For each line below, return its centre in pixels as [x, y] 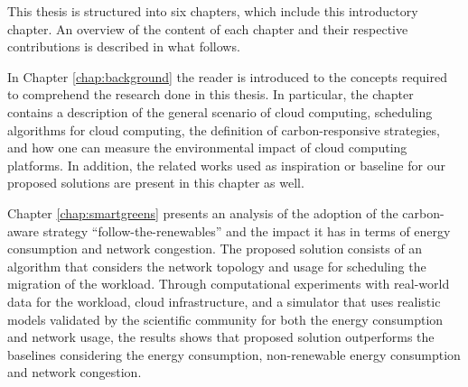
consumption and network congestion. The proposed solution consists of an [215, 249]
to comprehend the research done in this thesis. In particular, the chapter [211, 94]
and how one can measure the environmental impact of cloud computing [207, 147]
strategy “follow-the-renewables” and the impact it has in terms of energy [247, 230]
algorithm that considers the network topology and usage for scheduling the [217, 266]
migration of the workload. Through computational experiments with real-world [229, 284]
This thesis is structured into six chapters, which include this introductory [213, 11]
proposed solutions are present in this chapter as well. [156, 183]
